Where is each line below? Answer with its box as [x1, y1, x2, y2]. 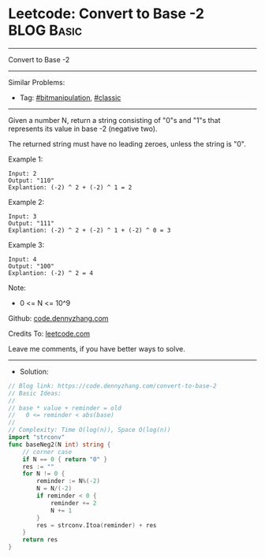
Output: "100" [8, 262, 55, 270]
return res [22, 536, 58, 544]
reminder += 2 [50, 499, 97, 507]
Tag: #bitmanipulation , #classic [19, 92, 121, 102]
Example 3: [8, 240, 45, 249]
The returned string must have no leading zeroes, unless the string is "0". [8, 139, 246, 148]
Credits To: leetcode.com [8, 329, 91, 338]
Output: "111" [8, 219, 55, 227]
